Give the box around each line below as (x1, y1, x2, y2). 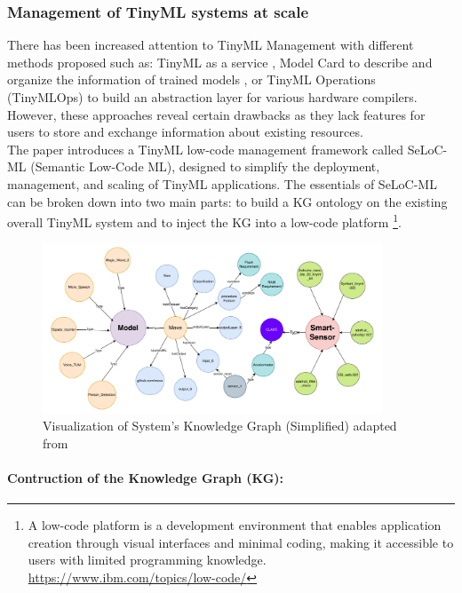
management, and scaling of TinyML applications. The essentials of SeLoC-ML (7, 174, 437, 193)
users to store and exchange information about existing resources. (7, 123, 363, 141)
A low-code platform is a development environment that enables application (28, 516, 442, 534)
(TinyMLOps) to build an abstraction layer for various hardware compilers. (7, 88, 418, 106)
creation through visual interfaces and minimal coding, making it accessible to (28, 533, 454, 551)
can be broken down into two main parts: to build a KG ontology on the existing (7, 192, 448, 210)
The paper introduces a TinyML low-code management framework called (7, 139, 404, 158)
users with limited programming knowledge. (28, 550, 267, 569)
